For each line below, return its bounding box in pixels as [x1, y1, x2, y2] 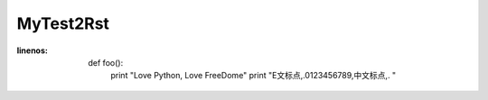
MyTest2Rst [16, 14, 110, 33]
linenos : [16, 45, 49, 56]
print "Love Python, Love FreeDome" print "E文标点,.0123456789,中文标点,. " [110, 70, 397, 81]
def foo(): [88, 57, 124, 68]
